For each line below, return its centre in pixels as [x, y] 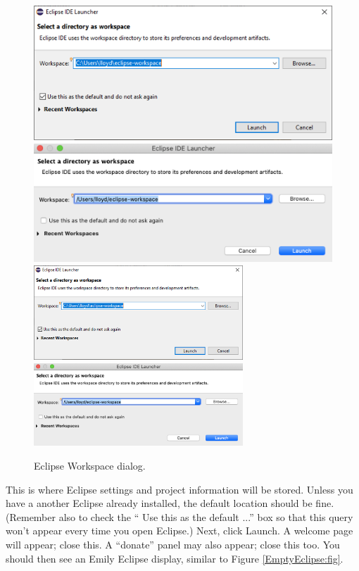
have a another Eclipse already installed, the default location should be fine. [170, 503]
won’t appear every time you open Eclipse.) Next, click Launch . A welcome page [179, 531]
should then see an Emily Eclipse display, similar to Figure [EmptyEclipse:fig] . [175, 558]
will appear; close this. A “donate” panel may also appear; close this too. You [173, 544]
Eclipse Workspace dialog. [90, 465]
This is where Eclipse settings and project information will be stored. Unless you [179, 489]
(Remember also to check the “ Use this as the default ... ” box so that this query [179, 516]
